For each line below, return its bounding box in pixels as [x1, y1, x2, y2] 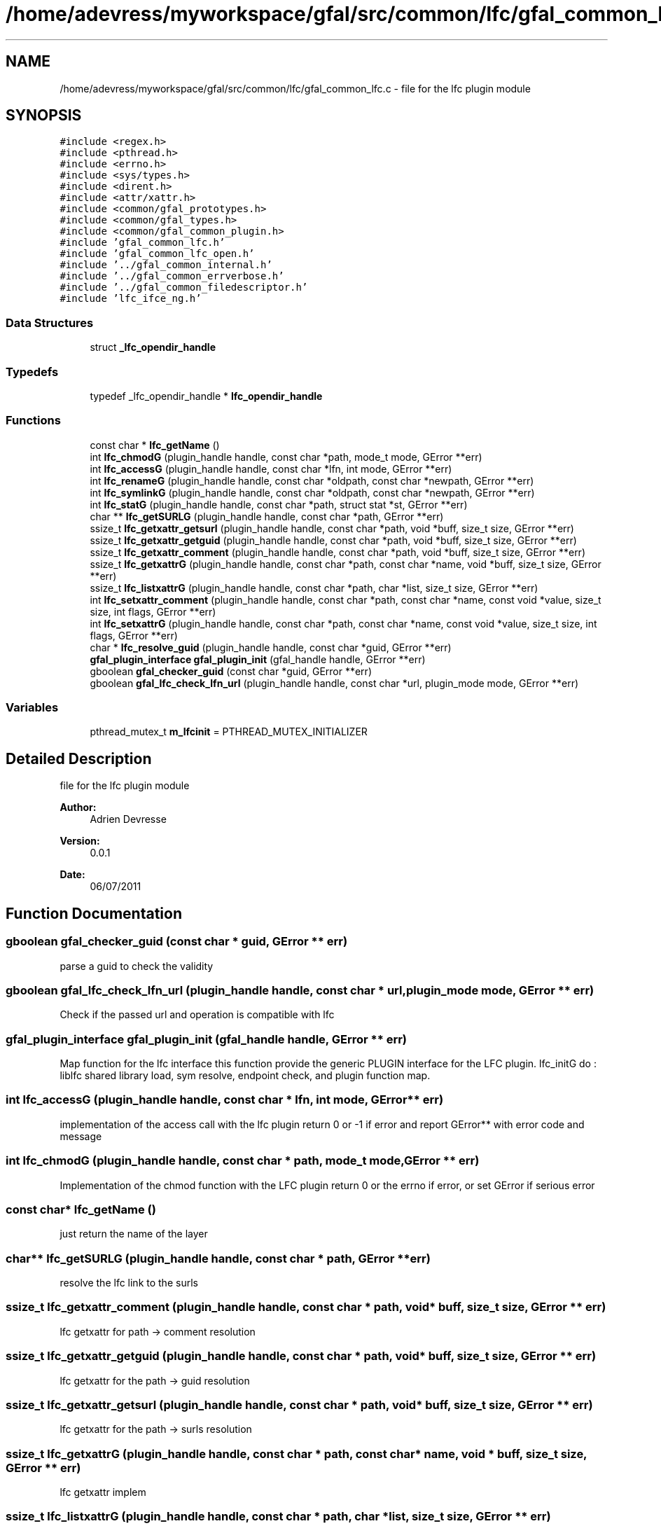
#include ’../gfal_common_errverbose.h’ [60, 270, 284, 282]
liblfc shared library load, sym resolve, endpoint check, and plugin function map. [60, 1069, 431, 1081]
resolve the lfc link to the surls [60, 1277, 198, 1289]
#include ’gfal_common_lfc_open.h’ [60, 248, 255, 260]
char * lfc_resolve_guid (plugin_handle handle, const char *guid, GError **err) [90, 641, 452, 653]
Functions [6, 413, 61, 428]
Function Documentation [6, 904, 182, 922]
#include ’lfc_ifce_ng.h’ [60, 293, 202, 305]
